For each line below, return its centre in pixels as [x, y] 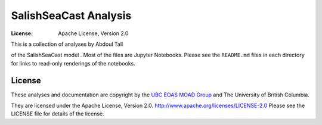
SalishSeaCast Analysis [71, 15]
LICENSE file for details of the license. [58, 114]
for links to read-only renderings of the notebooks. [73, 63]
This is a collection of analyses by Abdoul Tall [67, 44]
